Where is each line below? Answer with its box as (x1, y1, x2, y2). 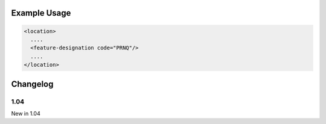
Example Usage (11, 8, 71, 18)
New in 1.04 (11, 110, 40, 117)
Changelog (11, 79, 54, 89)
